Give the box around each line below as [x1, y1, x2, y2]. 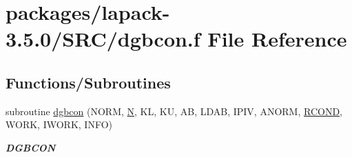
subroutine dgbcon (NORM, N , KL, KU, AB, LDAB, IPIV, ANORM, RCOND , [6, 104, 343, 118]
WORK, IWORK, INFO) [6, 117, 112, 132]
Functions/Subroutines [6, 71, 171, 93]
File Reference [207, 25, 347, 53]
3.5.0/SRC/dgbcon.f [6, 25, 200, 53]
